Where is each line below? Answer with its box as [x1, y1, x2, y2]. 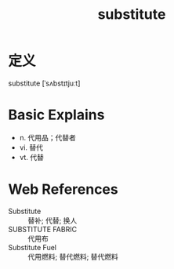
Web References [8, 180, 119, 198]
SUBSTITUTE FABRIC [8, 224, 77, 234]
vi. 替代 [19, 143, 44, 152]
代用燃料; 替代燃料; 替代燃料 [27, 252, 119, 261]
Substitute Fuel [8, 242, 57, 252]
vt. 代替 [19, 152, 45, 162]
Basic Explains [8, 106, 105, 124]
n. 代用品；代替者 [19, 133, 77, 142]
